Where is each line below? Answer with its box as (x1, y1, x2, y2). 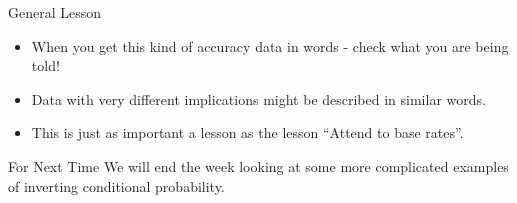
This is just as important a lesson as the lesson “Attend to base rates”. (31, 122, 464, 143)
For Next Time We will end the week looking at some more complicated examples (8, 155, 509, 176)
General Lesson (8, 2, 102, 22)
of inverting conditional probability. (8, 175, 225, 196)
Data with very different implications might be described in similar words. (31, 88, 486, 109)
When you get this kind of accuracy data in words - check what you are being (31, 35, 509, 56)
